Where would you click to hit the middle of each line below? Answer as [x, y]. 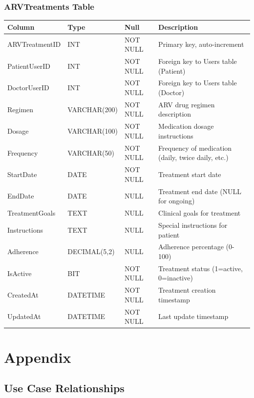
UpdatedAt [24, 316]
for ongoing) [177, 201]
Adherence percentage [191, 247]
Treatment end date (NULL [200, 191]
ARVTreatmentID [34, 44]
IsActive [20, 273]
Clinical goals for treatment [200, 213]
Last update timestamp [193, 316]
